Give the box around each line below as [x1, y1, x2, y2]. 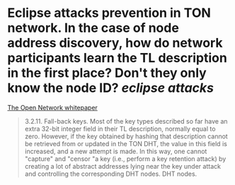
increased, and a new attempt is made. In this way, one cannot [24, 147, 207, 155]
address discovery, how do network [7, 35, 223, 51]
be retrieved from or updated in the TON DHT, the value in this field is [24, 139, 228, 148]
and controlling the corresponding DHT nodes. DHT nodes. [24, 169, 197, 178]
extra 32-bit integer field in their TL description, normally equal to [24, 124, 216, 133]
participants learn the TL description [7, 50, 228, 66]
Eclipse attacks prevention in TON [7, 5, 211, 21]
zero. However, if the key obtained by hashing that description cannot [24, 132, 228, 141]
